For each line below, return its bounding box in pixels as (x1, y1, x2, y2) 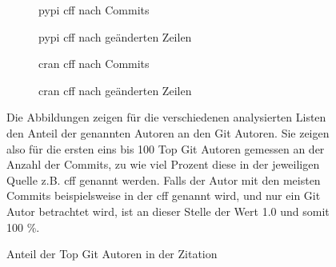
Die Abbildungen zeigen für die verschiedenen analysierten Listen (6, 109, 326, 126)
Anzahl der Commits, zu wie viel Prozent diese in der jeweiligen (6, 156, 320, 173)
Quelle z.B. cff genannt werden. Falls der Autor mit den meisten (6, 171, 321, 188)
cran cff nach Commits (38, 55, 150, 72)
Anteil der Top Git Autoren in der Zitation (6, 245, 218, 262)
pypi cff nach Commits (38, 2, 150, 18)
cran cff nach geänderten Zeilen (38, 82, 192, 98)
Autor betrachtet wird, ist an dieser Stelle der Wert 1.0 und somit (6, 202, 330, 219)
